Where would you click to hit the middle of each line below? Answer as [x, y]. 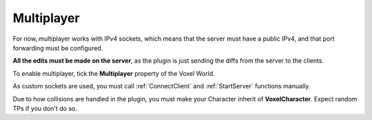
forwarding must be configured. [58, 48]
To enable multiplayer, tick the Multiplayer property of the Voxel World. [114, 73]
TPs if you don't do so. [45, 108]
